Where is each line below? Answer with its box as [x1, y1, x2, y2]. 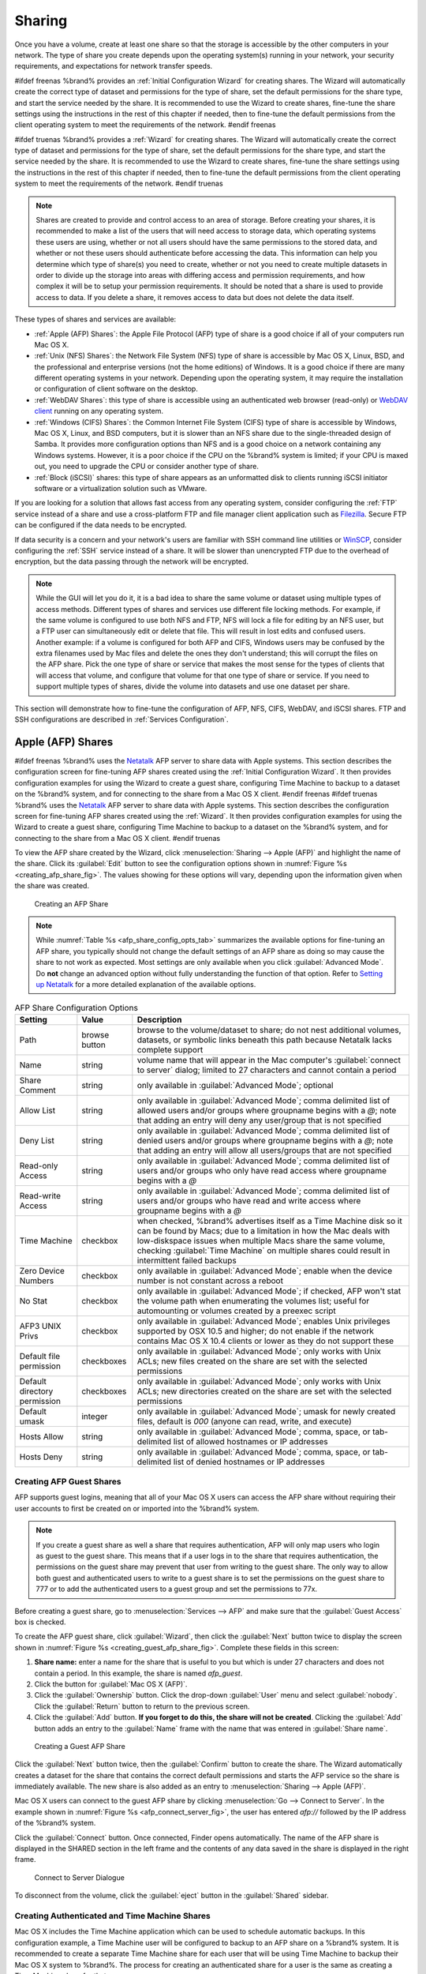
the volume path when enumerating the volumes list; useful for [136, 1295, 370, 1306]
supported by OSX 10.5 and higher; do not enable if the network [136, 1325, 375, 1336]
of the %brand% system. [14, 1818, 96, 1828]
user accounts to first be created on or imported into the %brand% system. [14, 1503, 260, 1513]
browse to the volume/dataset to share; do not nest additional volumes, [136, 1024, 402, 1035]
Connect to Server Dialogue [34, 1872, 125, 1882]
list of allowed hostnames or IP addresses [173, 1435, 328, 1447]
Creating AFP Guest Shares [14, 1477, 121, 1488]
